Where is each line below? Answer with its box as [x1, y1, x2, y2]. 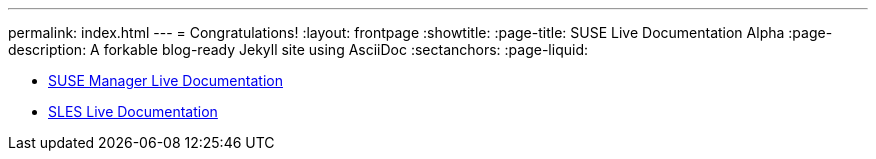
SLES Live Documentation [48, 103, 218, 120]
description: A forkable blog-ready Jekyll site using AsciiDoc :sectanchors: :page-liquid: [8, 41, 589, 58]
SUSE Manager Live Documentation [48, 72, 283, 89]
